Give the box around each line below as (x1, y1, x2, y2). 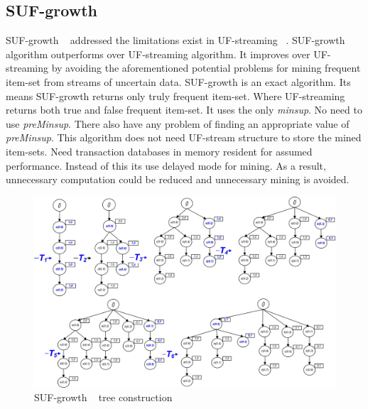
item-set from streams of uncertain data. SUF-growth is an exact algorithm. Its (6, 74, 351, 89)
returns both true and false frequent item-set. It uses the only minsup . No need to (6, 102, 362, 117)
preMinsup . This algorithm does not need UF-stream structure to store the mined (6, 130, 362, 145)
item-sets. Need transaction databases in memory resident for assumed (6, 143, 313, 158)
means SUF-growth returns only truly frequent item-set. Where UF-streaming (6, 88, 345, 103)
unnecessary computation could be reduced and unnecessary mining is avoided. (6, 172, 350, 187)
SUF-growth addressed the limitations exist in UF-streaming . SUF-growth (6, 33, 345, 48)
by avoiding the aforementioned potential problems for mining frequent (51, 60, 361, 75)
